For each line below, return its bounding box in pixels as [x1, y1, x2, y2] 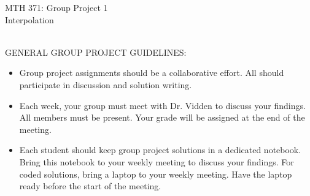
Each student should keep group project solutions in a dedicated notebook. [19, 143, 301, 156]
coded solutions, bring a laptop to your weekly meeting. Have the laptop [19, 167, 292, 180]
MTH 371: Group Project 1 [5, 1, 108, 13]
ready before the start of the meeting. [19, 179, 161, 192]
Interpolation [5, 13, 54, 26]
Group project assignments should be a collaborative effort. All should [19, 66, 284, 79]
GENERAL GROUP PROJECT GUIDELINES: [5, 45, 187, 58]
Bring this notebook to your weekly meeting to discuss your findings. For [19, 155, 294, 168]
